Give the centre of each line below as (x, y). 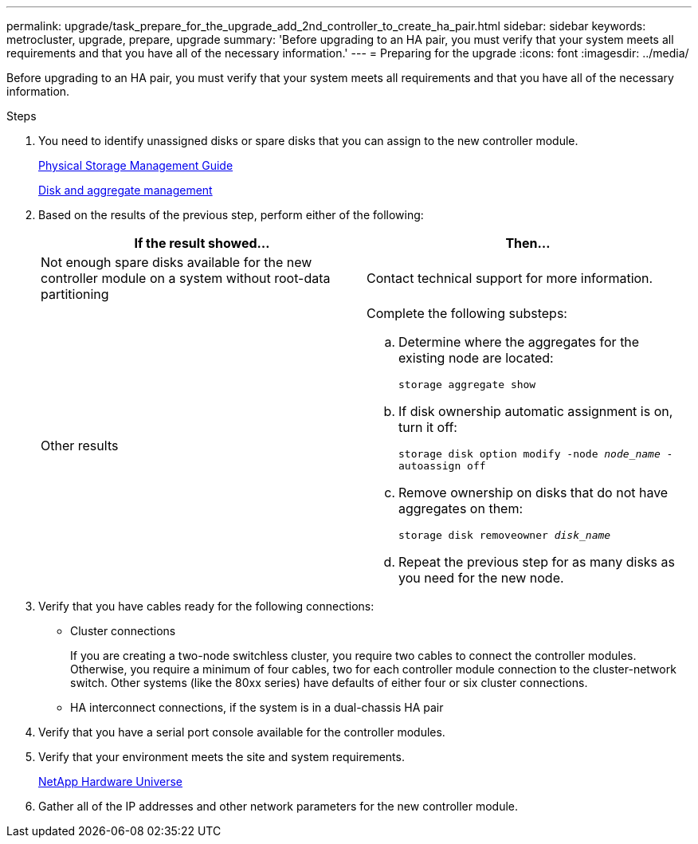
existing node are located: (476, 358)
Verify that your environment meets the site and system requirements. (222, 757)
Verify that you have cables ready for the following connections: (206, 606)
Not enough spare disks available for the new (176, 262)
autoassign (430, 466)
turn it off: (428, 427)
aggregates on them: (461, 508)
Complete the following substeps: (467, 313)
